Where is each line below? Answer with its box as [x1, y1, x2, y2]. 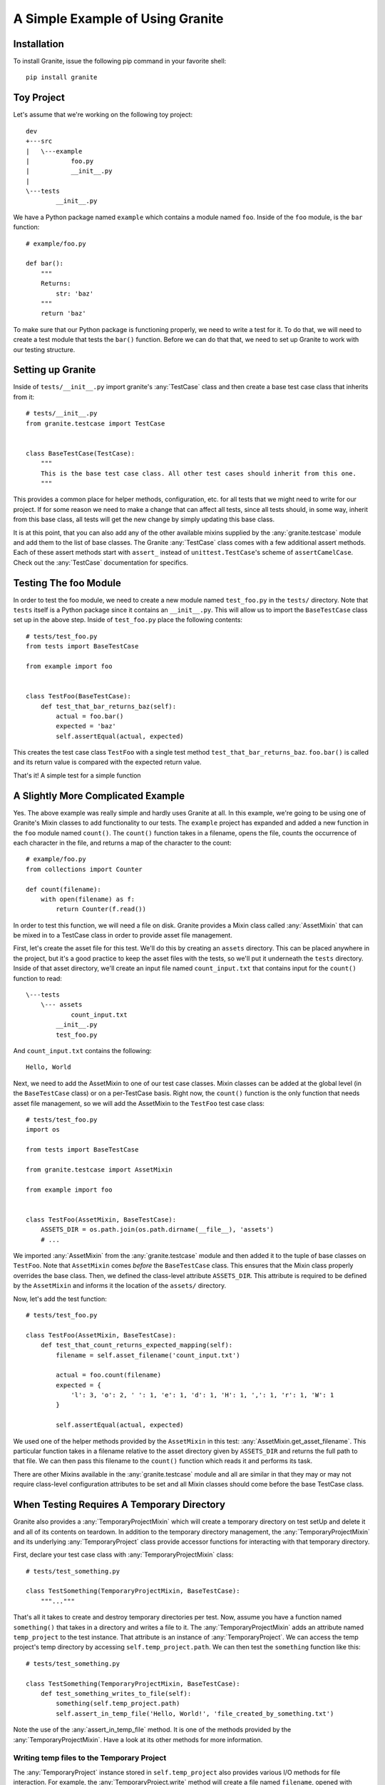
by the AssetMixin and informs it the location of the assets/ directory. [13, 1282, 227, 1290]
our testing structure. [13, 345, 76, 353]
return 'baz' [40, 309, 86, 318]
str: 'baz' [56, 289, 94, 298]
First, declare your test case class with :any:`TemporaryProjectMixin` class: [13, 1550, 234, 1559]
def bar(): [26, 259, 64, 268]
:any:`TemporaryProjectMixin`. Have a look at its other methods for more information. [13, 1735, 263, 1744]
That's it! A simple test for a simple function [13, 771, 142, 780]
